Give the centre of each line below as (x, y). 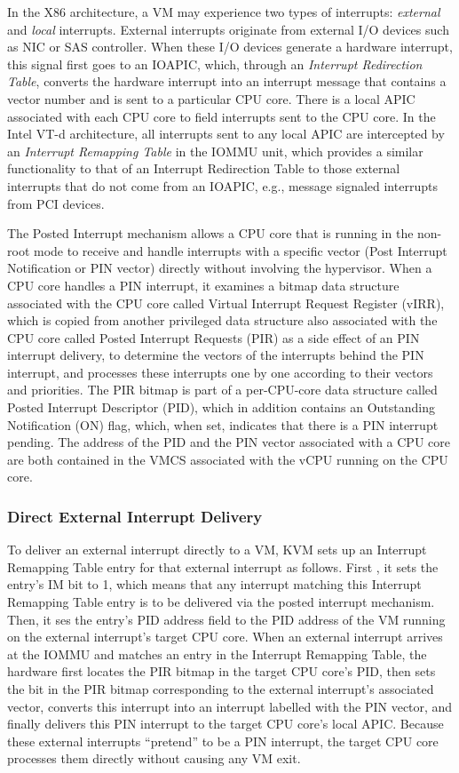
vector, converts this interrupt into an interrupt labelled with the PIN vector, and (230, 706)
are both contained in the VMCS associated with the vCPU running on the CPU (228, 459)
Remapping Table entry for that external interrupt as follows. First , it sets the (223, 566)
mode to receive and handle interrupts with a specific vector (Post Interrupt (240, 250)
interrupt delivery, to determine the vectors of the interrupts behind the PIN (216, 355)
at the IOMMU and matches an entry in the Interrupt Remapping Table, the (217, 653)
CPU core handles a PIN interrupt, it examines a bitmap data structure (203, 285)
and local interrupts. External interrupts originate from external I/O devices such (228, 29)
